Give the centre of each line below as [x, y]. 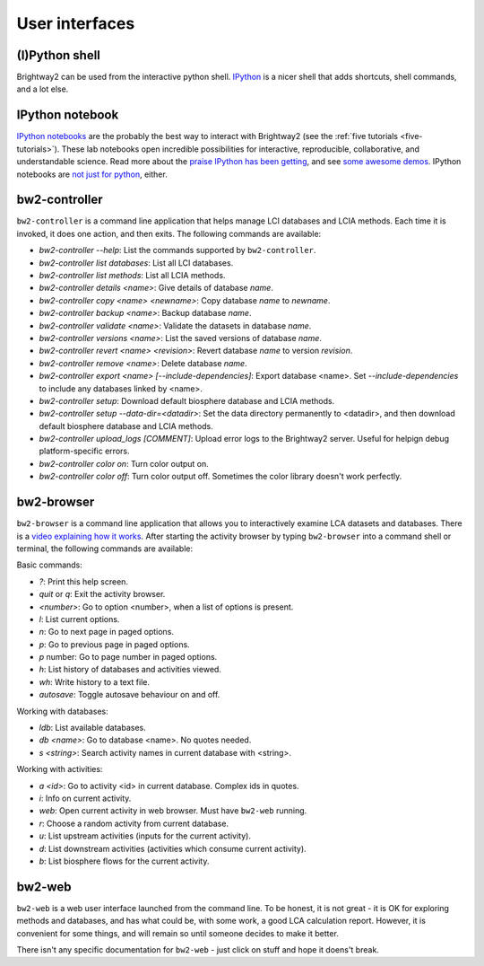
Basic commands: [49, 565]
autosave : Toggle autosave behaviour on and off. [130, 695]
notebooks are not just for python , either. [92, 174]
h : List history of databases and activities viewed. [130, 670]
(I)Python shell [58, 55]
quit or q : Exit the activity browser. [102, 594]
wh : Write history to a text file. [95, 681]
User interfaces [76, 23]
